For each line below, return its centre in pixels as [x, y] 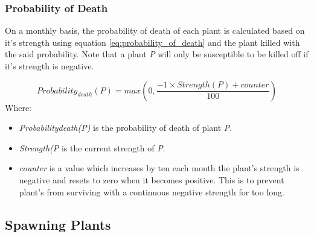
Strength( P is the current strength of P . [92, 147]
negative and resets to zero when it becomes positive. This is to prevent [152, 179]
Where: [18, 107]
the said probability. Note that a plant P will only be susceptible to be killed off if [157, 54]
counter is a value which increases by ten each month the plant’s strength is [159, 168]
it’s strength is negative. [50, 66]
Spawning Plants [58, 224]
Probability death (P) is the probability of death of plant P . [126, 128]
